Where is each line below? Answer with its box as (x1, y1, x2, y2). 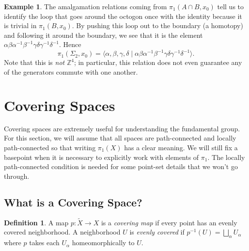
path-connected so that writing (4, 142, 96, 152)
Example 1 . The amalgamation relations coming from (4, 1, 167, 11)
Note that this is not (4, 57, 65, 67)
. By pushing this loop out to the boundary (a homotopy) (72, 20, 243, 31)
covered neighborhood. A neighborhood (4, 227, 121, 237)
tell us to (217, 1, 244, 11)
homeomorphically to (72, 237, 135, 248)
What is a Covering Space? (4, 194, 142, 209)
